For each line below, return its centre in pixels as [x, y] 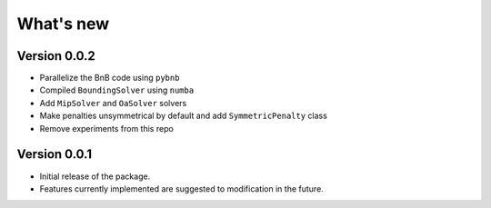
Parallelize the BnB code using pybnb [110, 78]
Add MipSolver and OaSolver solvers [113, 103]
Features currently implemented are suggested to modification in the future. [182, 188]
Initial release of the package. [95, 176]
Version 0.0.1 [55, 154]
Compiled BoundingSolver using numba [117, 90]
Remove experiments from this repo [107, 128]
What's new [63, 24]
